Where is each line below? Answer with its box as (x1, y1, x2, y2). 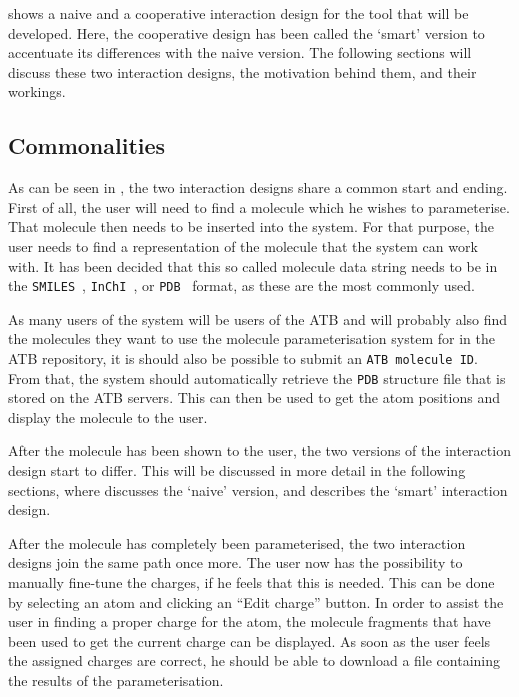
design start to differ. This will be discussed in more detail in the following (8, 460, 466, 481)
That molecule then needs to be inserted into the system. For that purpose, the (8, 216, 495, 237)
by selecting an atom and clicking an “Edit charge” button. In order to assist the (8, 591, 504, 612)
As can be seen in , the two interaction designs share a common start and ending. (8, 177, 508, 198)
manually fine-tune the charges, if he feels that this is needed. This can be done (8, 572, 495, 593)
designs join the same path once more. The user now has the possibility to (8, 552, 463, 573)
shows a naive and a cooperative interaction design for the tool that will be (8, 3, 469, 23)
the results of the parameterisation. (8, 670, 224, 691)
